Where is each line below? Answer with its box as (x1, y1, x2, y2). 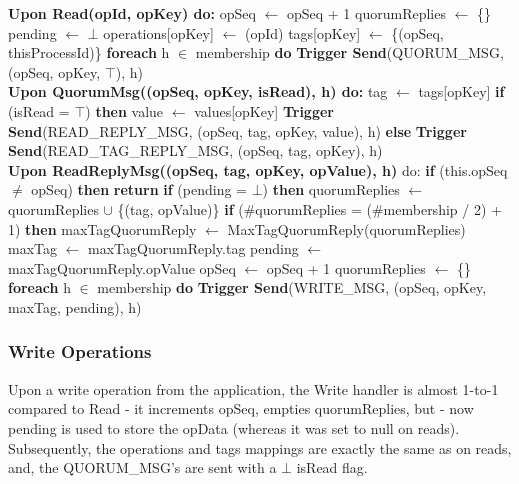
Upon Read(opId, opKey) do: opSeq (8, 3, 256, 23)
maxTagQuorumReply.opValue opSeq (8, 257, 236, 278)
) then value (85, 100, 164, 121)
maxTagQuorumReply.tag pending (88, 238, 299, 259)
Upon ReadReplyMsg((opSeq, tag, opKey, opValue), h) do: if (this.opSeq (8, 159, 508, 180)
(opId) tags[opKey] (244, 22, 361, 43)
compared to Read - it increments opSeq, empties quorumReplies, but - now (8, 398, 474, 419)
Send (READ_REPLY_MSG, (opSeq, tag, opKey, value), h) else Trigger (8, 120, 467, 141)
